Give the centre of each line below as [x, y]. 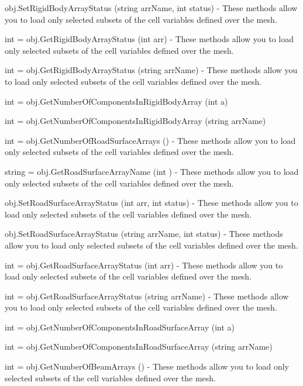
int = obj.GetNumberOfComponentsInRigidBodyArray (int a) [116, 101]
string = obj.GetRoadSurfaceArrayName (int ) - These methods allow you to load [152, 171]
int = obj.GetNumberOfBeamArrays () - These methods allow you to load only [147, 366]
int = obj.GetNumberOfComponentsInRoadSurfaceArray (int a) [120, 327]
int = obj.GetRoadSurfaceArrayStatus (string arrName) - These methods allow [147, 296]
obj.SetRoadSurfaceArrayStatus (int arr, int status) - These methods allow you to [151, 203]
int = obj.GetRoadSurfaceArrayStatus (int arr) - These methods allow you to [144, 265]
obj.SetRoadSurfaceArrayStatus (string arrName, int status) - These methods [144, 234]
